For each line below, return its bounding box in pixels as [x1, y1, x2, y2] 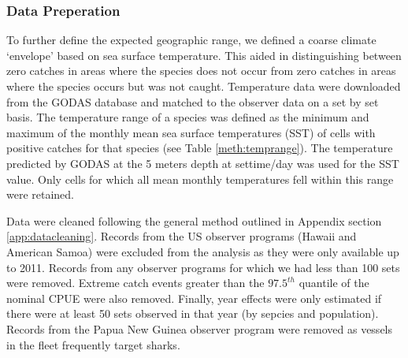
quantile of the [299, 274, 369, 291]
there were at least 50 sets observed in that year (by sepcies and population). [6, 305, 379, 322]
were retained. [6, 186, 75, 203]
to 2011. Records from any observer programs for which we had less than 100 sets [6, 259, 400, 275]
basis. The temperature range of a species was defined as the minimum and [6, 109, 369, 125]
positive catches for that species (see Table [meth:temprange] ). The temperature [6, 140, 393, 156]
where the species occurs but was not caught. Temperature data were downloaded [6, 78, 401, 94]
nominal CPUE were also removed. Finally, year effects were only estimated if [6, 289, 382, 306]
